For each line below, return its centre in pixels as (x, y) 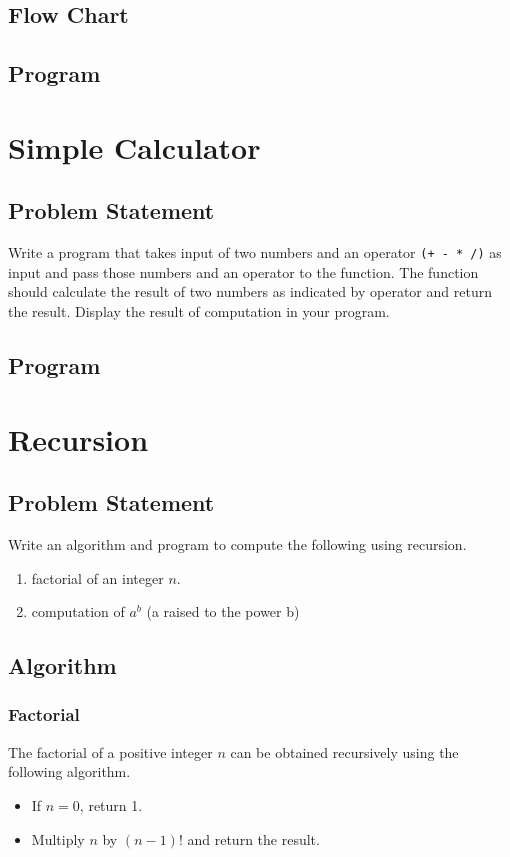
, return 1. (111, 804)
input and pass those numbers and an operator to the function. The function (243, 271)
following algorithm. (69, 771)
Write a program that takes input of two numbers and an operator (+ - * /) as (255, 252)
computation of (78, 611)
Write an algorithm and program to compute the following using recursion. (237, 543)
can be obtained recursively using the (344, 751)
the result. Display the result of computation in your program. (199, 310)
